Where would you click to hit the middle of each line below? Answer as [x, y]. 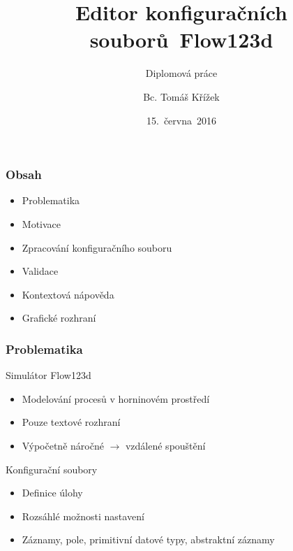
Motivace [42, 223]
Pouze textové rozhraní [71, 422]
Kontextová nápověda [68, 294]
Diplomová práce [181, 73]
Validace [40, 271]
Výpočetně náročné [63, 445]
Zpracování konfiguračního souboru [97, 247]
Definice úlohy [52, 493]
